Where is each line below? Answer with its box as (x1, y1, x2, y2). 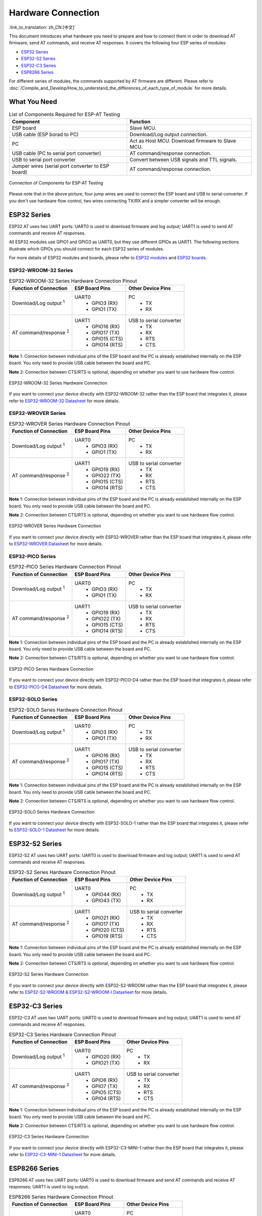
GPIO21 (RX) (91, 914, 120, 921)
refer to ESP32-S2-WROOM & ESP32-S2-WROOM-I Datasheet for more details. (9, 989, 167, 995)
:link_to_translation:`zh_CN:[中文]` (9, 24, 76, 30)
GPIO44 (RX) (91, 891, 121, 898)
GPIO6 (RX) (91, 1077, 118, 1084)
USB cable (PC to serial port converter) (12, 150, 101, 157)
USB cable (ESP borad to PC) (12, 131, 79, 138)
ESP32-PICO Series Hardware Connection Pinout (9, 563, 121, 570)
